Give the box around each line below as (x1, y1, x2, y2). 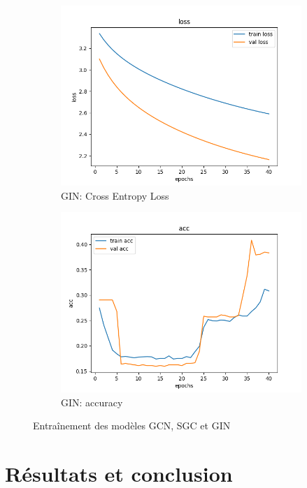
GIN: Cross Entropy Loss (61, 188, 169, 202)
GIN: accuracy (61, 394, 123, 409)
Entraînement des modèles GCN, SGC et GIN (33, 418, 231, 433)
